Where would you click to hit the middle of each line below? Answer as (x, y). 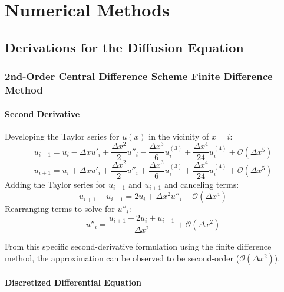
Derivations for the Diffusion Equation (124, 47)
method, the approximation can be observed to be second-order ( (122, 258)
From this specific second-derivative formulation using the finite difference (138, 246)
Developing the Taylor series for (62, 136)
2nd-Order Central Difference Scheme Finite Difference (139, 76)
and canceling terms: (202, 184)
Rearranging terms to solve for (60, 209)
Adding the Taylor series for (55, 184)
